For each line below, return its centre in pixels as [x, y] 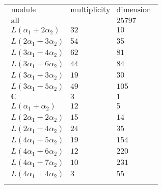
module [24, 10]
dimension [134, 10]
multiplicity [90, 10]
